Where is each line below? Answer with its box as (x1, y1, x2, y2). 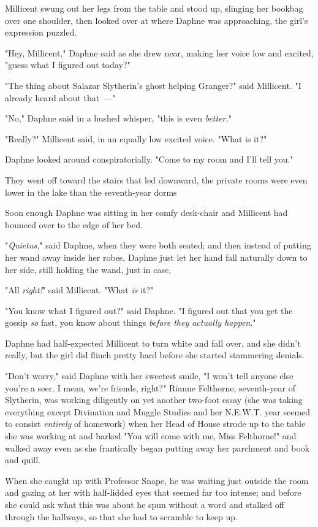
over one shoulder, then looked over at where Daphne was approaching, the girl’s (5, 13, 308, 26)
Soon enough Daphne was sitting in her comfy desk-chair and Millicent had (5, 206, 288, 219)
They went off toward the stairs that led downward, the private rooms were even (5, 173, 308, 186)
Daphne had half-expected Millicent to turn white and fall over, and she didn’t (5, 336, 301, 349)
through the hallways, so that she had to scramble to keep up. (5, 510, 238, 523)
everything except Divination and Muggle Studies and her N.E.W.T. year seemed (5, 405, 311, 418)
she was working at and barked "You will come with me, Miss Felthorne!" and (5, 429, 297, 442)
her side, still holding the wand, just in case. (5, 263, 172, 275)
